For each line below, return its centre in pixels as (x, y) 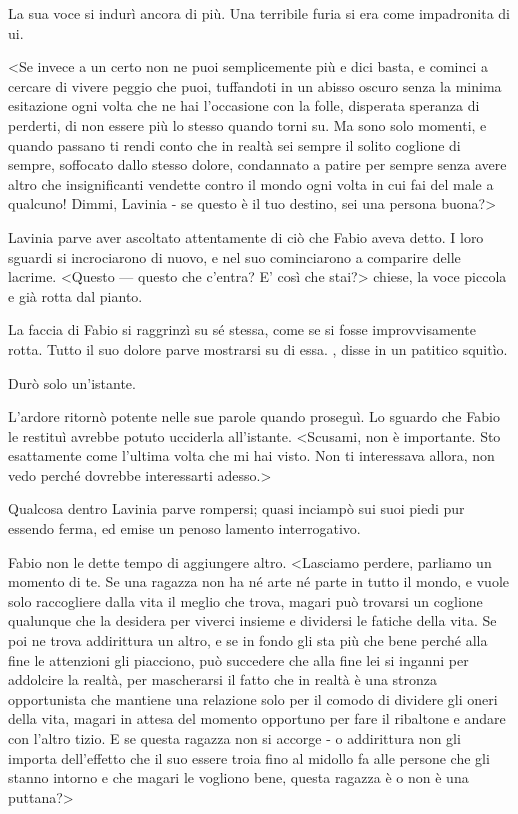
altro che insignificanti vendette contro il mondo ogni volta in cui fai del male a (251, 183)
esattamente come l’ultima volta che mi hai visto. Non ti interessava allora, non (251, 455)
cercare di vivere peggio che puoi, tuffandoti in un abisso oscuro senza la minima (255, 85)
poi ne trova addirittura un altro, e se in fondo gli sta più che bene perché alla (248, 640)
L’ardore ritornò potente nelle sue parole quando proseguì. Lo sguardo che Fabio (254, 416)
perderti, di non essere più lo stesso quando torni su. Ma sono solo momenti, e (247, 124)
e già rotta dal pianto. (75, 295)
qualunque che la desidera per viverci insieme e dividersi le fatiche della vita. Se (252, 620)
